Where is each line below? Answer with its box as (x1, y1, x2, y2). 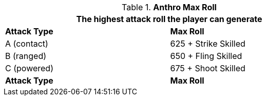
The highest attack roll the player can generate (76, 14, 262, 24)
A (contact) (5, 38, 48, 49)
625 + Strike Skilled (170, 38, 245, 49)
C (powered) (5, 63, 53, 73)
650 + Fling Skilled (170, 51, 242, 61)
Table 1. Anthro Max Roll (122, 2, 217, 12)
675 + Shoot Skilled (170, 63, 245, 73)
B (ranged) (5, 51, 47, 61)
